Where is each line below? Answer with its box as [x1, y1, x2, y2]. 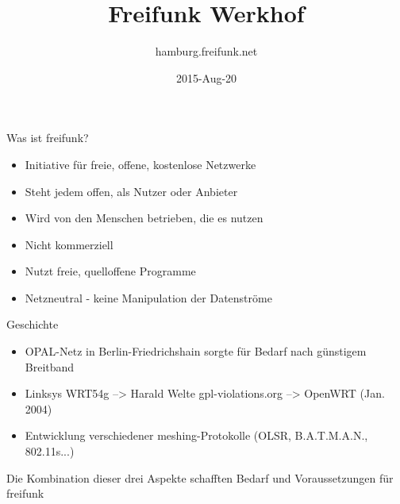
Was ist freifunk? [6, 129, 89, 146]
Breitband [25, 358, 75, 375]
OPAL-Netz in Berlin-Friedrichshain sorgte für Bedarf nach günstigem [25, 343, 367, 360]
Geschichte [6, 316, 59, 333]
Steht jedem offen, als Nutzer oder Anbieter [25, 183, 238, 199]
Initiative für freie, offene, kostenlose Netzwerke [25, 156, 256, 172]
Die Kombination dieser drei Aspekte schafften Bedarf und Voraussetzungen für [6, 469, 394, 486]
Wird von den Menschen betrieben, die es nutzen [25, 210, 263, 226]
